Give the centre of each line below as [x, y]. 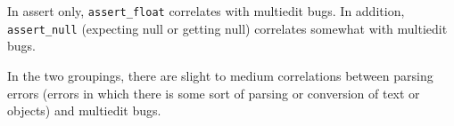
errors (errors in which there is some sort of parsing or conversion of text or [214, 93]
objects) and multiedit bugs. [84, 110]
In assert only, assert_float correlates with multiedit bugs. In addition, [206, 11]
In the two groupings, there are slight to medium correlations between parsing [220, 75]
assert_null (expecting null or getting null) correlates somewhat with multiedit [227, 28]
